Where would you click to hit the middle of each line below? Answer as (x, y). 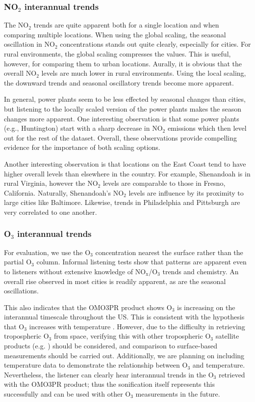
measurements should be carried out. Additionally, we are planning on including (124, 355)
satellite (227, 336)
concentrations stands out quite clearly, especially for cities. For (155, 44)
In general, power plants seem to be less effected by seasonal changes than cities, (125, 99)
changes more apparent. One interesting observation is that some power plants (122, 118)
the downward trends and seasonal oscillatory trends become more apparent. (119, 82)
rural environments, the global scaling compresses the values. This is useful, (117, 54)
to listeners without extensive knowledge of (69, 271)
